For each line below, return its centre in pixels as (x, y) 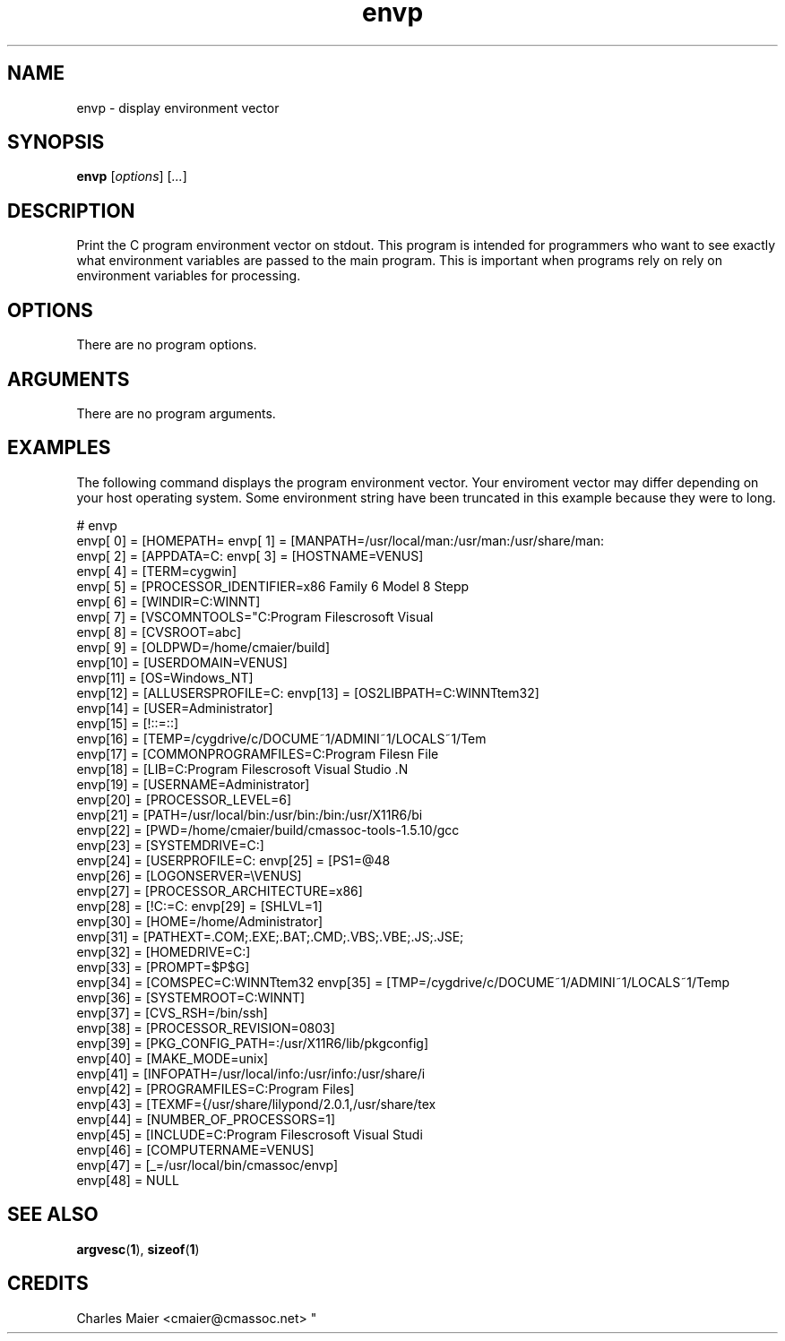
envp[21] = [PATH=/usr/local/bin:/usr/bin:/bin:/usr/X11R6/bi (250, 814)
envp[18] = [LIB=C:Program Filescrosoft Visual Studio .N (242, 769)
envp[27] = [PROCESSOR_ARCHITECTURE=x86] (220, 890)
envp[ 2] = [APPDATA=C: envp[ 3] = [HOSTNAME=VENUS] (250, 555)
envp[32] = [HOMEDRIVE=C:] (164, 951)
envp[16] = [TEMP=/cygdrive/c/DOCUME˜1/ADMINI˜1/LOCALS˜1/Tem (281, 738)
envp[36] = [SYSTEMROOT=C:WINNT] (191, 997)
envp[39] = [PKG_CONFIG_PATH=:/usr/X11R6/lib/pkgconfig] (253, 1043)
